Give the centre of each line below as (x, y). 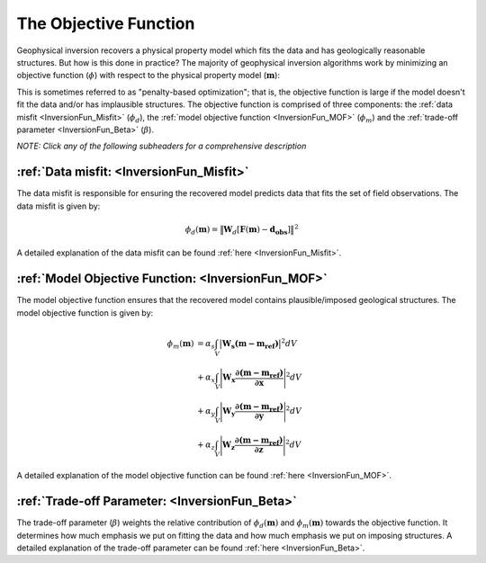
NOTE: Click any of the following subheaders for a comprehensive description (162, 146)
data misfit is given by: (58, 206)
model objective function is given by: (85, 313)
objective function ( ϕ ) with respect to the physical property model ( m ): (148, 76)
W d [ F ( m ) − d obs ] (257, 230)
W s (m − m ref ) (250, 344)
